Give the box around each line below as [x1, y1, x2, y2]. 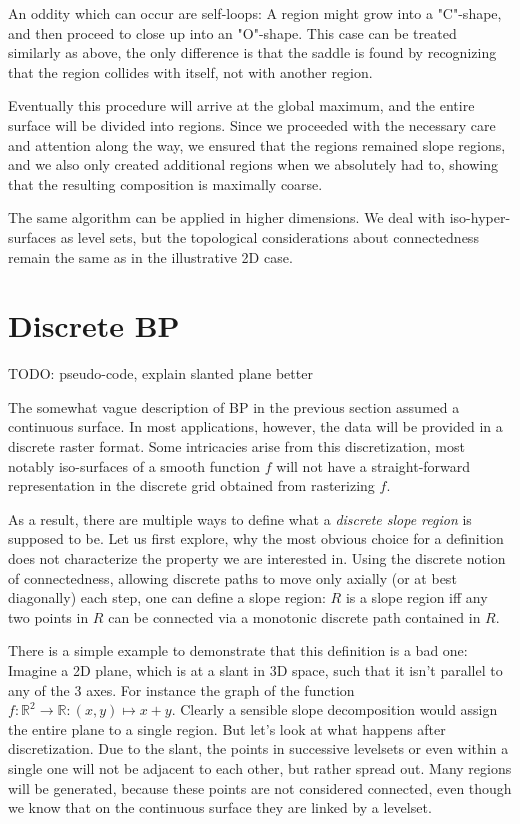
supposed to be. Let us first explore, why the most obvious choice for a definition [8, 528, 504, 549]
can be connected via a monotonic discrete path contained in [108, 606, 481, 627]
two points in [8, 606, 89, 627]
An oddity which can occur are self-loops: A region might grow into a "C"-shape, [8, 3, 502, 23]
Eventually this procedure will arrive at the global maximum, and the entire [8, 95, 475, 116]
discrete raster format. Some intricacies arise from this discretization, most [8, 436, 465, 457]
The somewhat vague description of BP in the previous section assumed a [8, 396, 460, 417]
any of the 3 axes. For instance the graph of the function [8, 679, 355, 700]
